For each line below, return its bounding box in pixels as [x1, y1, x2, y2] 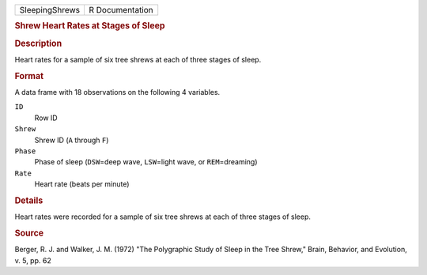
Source [14, 228, 44, 239]
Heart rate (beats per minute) [34, 179, 130, 189]
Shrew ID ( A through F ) [34, 135, 109, 145]
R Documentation [89, 5, 153, 15]
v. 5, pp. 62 [14, 255, 51, 265]
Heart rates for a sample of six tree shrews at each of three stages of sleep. [14, 55, 262, 64]
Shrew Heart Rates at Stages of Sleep [14, 21, 165, 32]
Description [14, 38, 62, 49]
